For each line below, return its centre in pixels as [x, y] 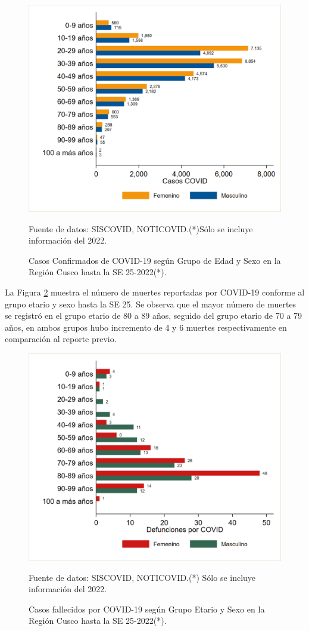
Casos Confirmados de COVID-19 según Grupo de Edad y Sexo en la [155, 260]
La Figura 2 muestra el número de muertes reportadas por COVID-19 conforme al [155, 292]
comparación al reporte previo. [61, 339]
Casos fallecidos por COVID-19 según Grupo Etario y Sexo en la [147, 609]
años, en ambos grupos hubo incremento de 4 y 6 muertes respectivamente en [146, 327]
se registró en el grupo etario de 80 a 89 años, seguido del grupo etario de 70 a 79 [154, 315]
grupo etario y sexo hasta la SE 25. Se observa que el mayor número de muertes [151, 304]
